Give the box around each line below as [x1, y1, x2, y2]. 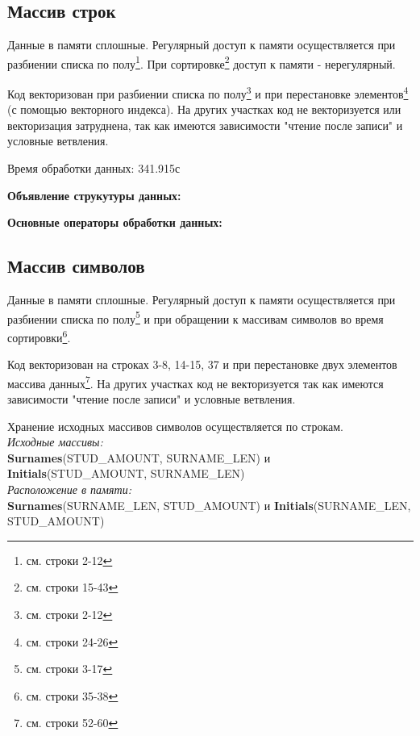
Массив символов [7, 253, 145, 278]
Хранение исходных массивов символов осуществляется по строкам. [7, 417, 343, 434]
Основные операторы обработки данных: [7, 214, 222, 231]
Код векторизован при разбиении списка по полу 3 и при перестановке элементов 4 [7, 83, 409, 102]
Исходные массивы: [7, 433, 103, 450]
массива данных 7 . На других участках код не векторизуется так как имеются [7, 372, 384, 391]
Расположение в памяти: [7, 480, 131, 497]
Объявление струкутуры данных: [7, 186, 181, 203]
